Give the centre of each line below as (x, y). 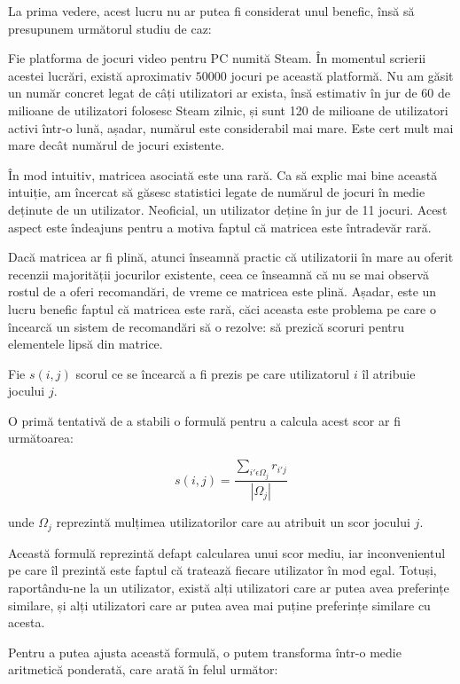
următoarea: (41, 438)
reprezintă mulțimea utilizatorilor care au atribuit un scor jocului (233, 522)
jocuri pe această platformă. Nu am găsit (342, 75)
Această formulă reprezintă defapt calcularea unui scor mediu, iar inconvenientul (227, 552)
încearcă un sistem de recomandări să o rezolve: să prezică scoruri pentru (207, 326)
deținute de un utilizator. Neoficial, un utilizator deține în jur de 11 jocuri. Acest (228, 209)
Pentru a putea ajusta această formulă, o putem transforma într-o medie (205, 652)
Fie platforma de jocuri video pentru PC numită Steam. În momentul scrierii (217, 58)
